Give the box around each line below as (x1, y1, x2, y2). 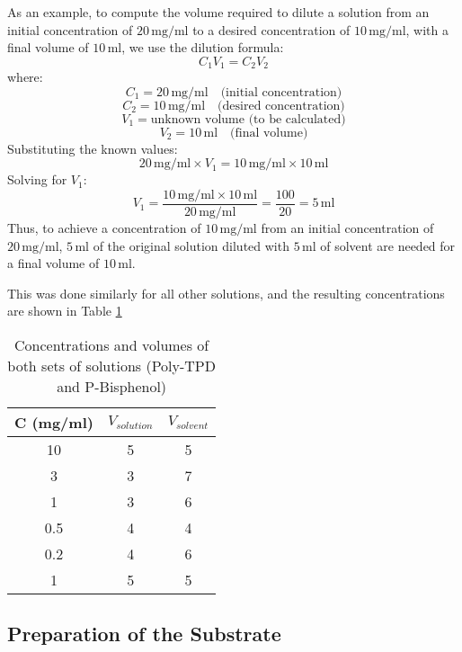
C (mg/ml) (14, 412, 93, 433)
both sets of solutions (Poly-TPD (7, 355, 216, 377)
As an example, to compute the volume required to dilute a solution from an (7, 3, 430, 21)
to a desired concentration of (192, 20, 351, 39)
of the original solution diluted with (93, 236, 289, 255)
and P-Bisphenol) (57, 376, 167, 397)
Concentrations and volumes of (14, 335, 209, 356)
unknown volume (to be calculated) (150, 112, 346, 126)
